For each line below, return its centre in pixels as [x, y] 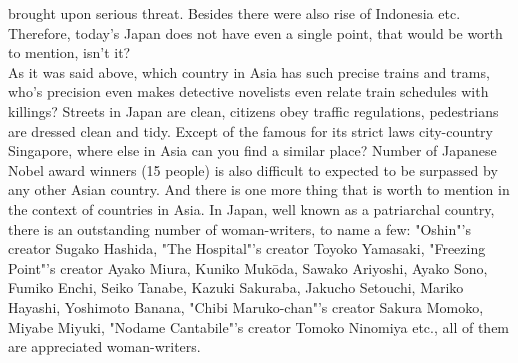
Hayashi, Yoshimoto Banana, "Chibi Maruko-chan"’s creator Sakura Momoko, [246, 306]
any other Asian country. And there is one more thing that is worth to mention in [259, 189]
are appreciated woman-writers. [104, 346]
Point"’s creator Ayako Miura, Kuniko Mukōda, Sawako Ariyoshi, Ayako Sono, [248, 267]
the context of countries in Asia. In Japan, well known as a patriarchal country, [251, 208]
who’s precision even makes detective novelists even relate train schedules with [248, 91]
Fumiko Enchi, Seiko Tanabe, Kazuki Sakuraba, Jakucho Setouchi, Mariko [236, 287]
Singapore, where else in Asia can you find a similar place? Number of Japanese [252, 150]
